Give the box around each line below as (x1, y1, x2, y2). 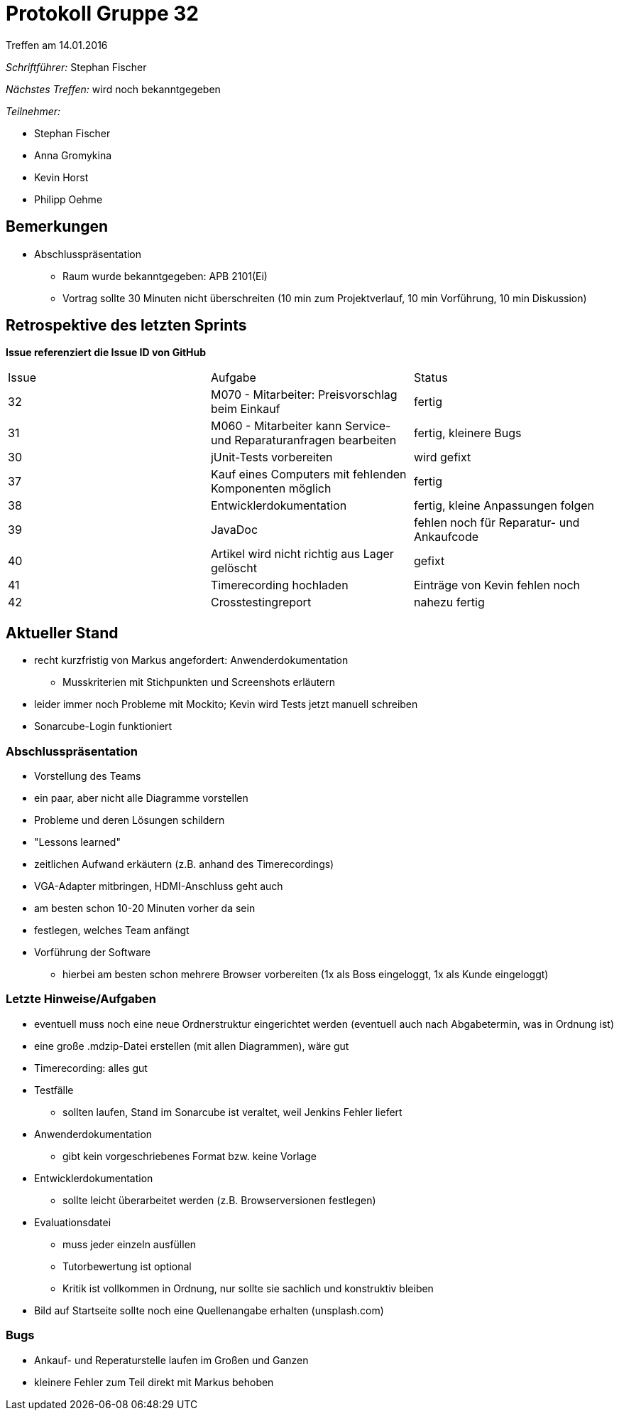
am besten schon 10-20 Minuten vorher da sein (34, 902, 256, 915)
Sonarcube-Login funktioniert (34, 720, 172, 733)
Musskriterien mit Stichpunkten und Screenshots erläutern (62, 676, 336, 689)
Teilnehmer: (6, 104, 61, 117)
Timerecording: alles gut (34, 1061, 148, 1074)
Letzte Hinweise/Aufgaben (6, 992, 157, 1007)
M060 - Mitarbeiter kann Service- (210, 419, 391, 434)
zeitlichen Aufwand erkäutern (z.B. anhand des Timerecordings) (34, 858, 334, 871)
